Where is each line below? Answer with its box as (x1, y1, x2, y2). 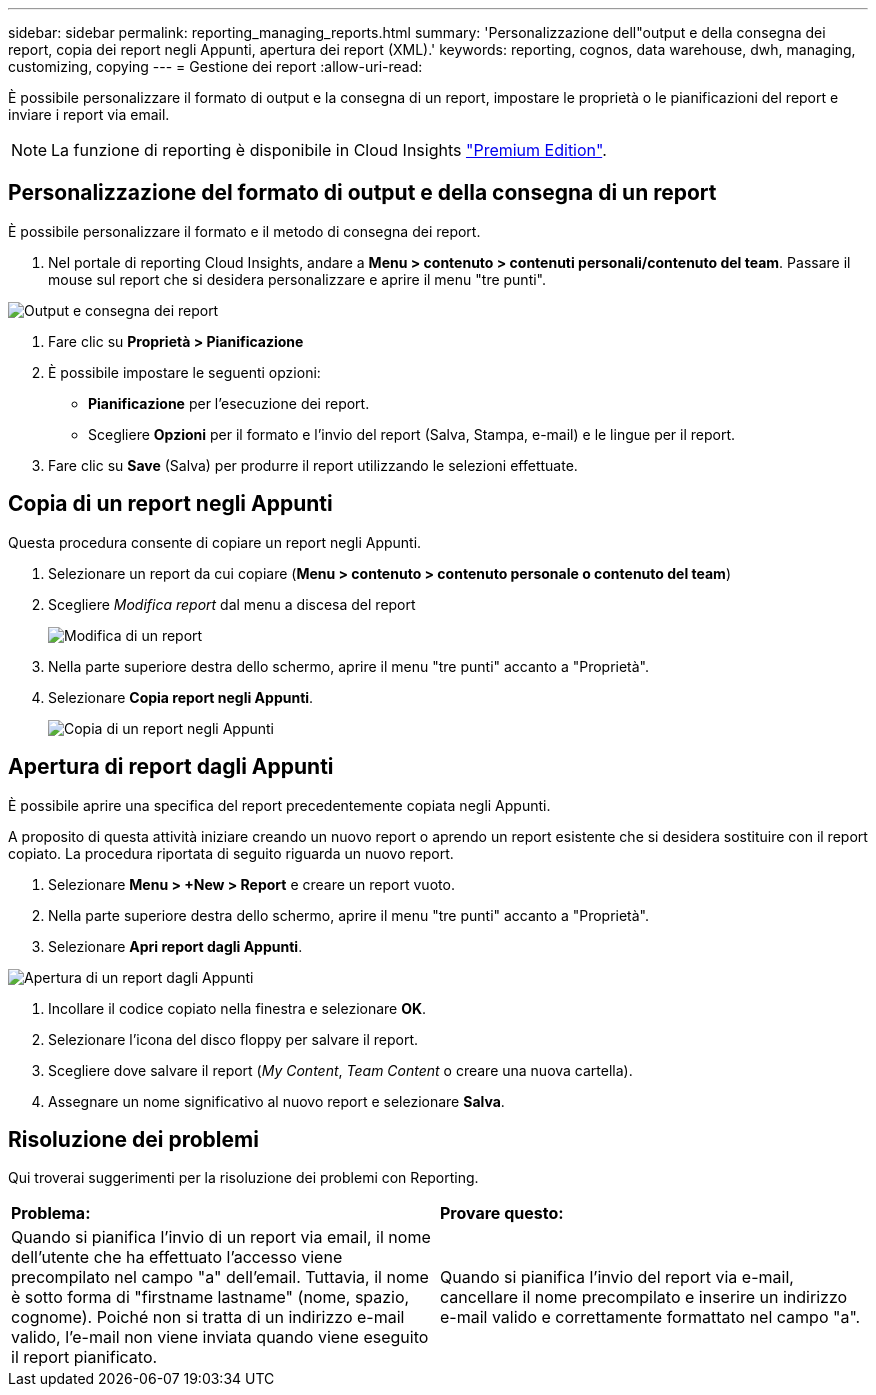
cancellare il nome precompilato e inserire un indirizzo (440, 1287, 848, 1308)
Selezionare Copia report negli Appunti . (48, 688, 314, 706)
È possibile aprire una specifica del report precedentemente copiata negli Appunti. (8, 796, 551, 814)
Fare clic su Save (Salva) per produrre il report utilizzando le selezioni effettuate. (48, 456, 578, 474)
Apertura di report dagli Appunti (8, 754, 334, 780)
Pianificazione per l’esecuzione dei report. (88, 394, 370, 412)
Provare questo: (440, 1203, 564, 1224)
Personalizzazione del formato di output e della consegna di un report (8, 180, 717, 206)
